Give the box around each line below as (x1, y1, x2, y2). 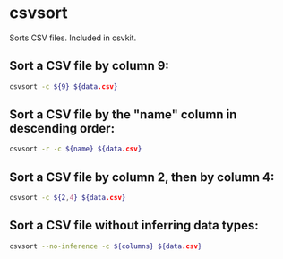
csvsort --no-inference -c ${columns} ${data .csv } (9, 241, 202, 251)
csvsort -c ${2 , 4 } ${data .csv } (9, 194, 126, 203)
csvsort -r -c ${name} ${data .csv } (9, 144, 142, 154)
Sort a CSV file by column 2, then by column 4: (9, 169, 275, 185)
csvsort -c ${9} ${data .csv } (9, 82, 118, 91)
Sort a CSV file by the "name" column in (9, 107, 237, 123)
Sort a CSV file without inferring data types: (9, 218, 259, 233)
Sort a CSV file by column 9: (9, 58, 170, 73)
